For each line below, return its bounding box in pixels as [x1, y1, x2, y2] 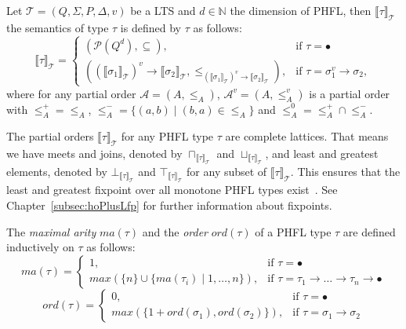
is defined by [120, 19, 181, 35]
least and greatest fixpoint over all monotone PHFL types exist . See [6, 181, 338, 198]
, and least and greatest [265, 144, 379, 161]
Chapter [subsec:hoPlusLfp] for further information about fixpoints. [6, 196, 332, 213]
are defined [343, 223, 396, 239]
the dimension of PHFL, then [230, 2, 372, 18]
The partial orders [6, 127, 94, 144]
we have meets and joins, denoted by [6, 144, 183, 161]
